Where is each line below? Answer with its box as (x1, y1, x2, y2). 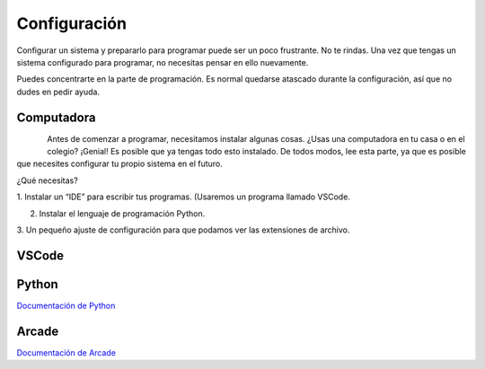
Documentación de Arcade (16, 347, 117, 358)
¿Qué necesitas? (16, 175, 78, 186)
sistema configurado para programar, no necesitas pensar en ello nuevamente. (16, 57, 309, 67)
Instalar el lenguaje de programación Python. (39, 207, 206, 219)
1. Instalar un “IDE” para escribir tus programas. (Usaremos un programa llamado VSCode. (16, 191, 350, 202)
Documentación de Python (16, 300, 116, 311)
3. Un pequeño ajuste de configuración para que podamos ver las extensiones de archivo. (16, 224, 350, 235)
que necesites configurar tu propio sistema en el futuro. (16, 158, 224, 170)
